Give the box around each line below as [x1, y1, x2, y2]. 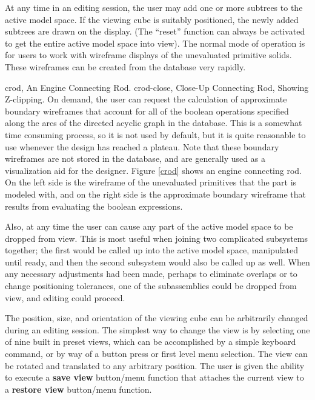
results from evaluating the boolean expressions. [5, 199, 183, 212]
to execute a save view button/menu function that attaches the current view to [5, 371, 304, 384]
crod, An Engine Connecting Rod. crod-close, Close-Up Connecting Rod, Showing [5, 81, 309, 93]
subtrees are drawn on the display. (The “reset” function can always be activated [5, 25, 305, 38]
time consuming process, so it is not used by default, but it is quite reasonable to [5, 128, 306, 141]
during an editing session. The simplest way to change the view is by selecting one [5, 323, 310, 336]
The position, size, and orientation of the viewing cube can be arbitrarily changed [5, 312, 308, 324]
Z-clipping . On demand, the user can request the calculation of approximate [5, 93, 287, 105]
